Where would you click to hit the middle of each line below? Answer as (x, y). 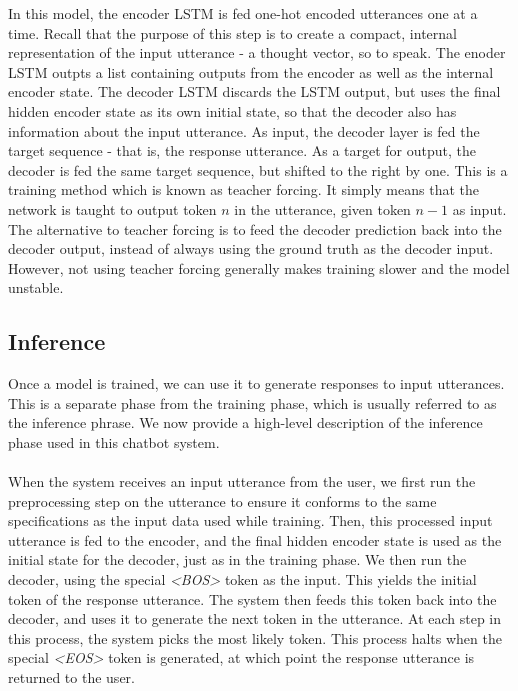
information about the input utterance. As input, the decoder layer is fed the (244, 130)
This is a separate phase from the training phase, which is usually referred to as (252, 402)
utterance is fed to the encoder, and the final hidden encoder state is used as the (255, 539)
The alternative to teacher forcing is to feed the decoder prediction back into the (255, 228)
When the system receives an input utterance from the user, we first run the (242, 481)
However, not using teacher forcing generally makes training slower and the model (259, 267)
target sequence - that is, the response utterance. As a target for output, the (242, 150)
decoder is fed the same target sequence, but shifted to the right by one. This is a (258, 169)
